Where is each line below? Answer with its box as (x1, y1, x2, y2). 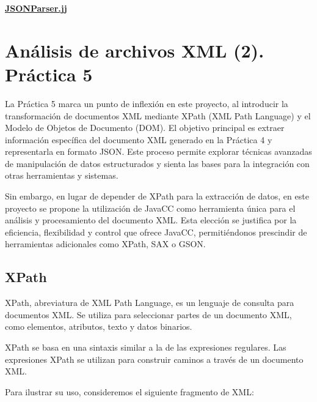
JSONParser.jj (5, 2, 67, 14)
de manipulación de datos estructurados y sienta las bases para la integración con (5, 157, 310, 169)
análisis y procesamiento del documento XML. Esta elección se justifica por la (5, 214, 297, 226)
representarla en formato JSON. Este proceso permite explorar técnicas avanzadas (5, 145, 312, 158)
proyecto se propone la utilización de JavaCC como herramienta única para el (5, 201, 296, 214)
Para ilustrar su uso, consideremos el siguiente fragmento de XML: (5, 385, 254, 398)
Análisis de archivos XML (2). (5, 37, 264, 62)
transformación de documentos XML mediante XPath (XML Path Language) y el (5, 109, 311, 122)
